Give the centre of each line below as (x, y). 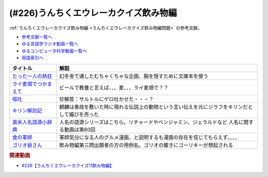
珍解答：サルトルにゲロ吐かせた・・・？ (106, 99)
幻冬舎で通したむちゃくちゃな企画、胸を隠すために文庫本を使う (134, 76)
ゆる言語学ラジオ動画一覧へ (50, 44)
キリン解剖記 (27, 110)
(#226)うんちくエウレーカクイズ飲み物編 (93, 13)
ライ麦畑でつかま (32, 84)
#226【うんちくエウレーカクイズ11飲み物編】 (68, 166)
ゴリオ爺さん (27, 145)
